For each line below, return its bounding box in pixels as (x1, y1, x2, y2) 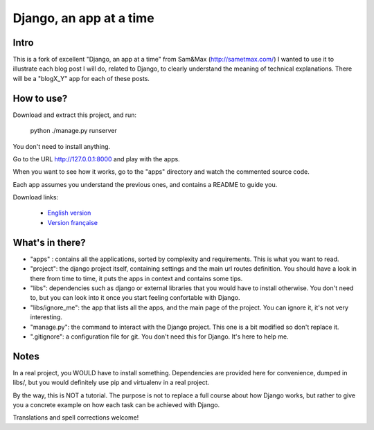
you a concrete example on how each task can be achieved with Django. (12, 400, 220, 409)
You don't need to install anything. (12, 142, 111, 150)
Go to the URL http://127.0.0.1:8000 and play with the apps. (12, 154, 180, 163)
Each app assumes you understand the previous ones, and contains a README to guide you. (12, 180, 278, 188)
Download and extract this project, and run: (12, 111, 137, 119)
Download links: (12, 193, 59, 201)
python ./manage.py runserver (30, 127, 117, 135)
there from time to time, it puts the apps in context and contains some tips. (30, 274, 243, 283)
